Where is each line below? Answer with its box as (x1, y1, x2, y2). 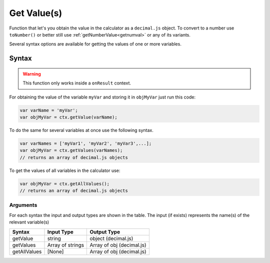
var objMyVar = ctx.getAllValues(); (19, 180, 110, 186)
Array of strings (47, 241, 84, 248)
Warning (22, 70, 41, 77)
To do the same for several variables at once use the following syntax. (9, 127, 153, 133)
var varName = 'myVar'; (19, 107, 78, 113)
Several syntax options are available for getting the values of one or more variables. (9, 41, 182, 47)
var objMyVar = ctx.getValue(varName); (19, 114, 117, 120)
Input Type (47, 228, 73, 235)
